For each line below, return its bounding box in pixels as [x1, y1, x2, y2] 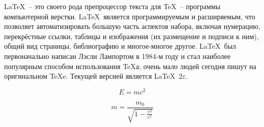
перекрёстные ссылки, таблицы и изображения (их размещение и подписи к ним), [4, 30, 259, 41]
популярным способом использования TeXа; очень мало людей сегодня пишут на [4, 60, 256, 71]
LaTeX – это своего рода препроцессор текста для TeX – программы [4, 1, 221, 11]
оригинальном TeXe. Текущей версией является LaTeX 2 [4, 71, 183, 81]
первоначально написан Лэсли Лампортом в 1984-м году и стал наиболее [4, 50, 230, 61]
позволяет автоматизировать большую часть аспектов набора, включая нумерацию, [4, 21, 260, 31]
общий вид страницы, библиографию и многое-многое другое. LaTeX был [4, 41, 237, 51]
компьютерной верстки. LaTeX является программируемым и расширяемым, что [4, 11, 255, 21]
